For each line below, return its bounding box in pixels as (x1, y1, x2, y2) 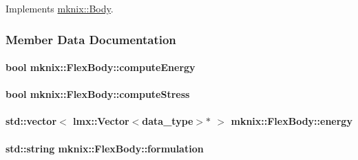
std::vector (6, 114, 57, 128)
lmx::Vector (73, 114, 129, 128)
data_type (142, 114, 193, 128)
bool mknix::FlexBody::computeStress (6, 87, 190, 101)
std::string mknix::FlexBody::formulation (6, 141, 204, 155)
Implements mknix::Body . (6, 1, 114, 15)
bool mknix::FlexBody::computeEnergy (6, 60, 196, 74)
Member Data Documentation (6, 30, 176, 48)
